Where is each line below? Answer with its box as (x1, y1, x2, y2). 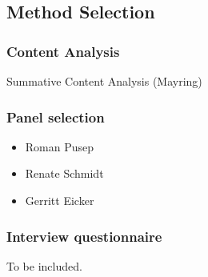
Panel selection (6, 106, 105, 126)
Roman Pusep (25, 138, 94, 155)
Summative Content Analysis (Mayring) (6, 73, 202, 89)
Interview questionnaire (6, 226, 162, 246)
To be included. (6, 257, 82, 274)
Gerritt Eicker (25, 192, 94, 208)
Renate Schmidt (25, 165, 104, 182)
